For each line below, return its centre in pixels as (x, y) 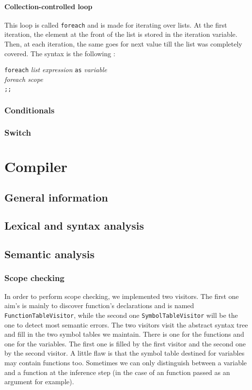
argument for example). (39, 382)
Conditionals (30, 110)
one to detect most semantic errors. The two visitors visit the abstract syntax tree (126, 324)
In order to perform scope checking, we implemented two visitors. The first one (122, 296)
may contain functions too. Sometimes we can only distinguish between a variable (126, 362)
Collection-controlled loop (48, 6)
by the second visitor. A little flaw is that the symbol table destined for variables (125, 353)
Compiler (36, 166)
